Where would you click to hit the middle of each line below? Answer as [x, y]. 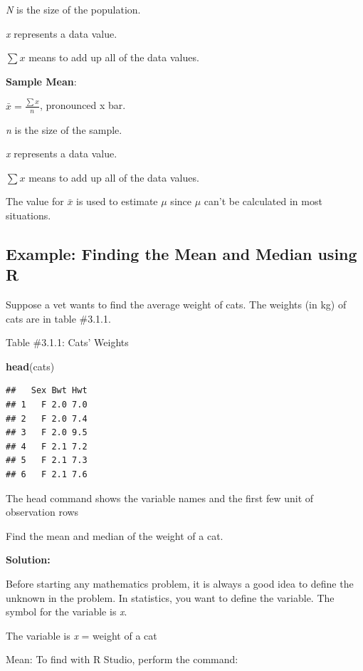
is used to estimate [117, 201]
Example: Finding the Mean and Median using [181, 253]
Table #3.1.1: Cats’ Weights [67, 342]
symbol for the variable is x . [67, 612]
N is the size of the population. [73, 9]
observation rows [42, 512]
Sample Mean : [41, 81]
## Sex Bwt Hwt [47, 391]
